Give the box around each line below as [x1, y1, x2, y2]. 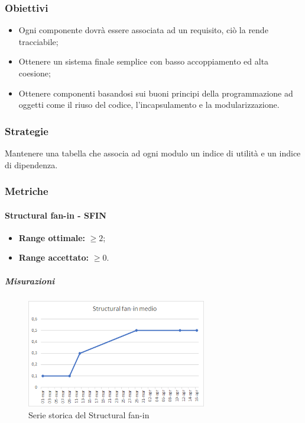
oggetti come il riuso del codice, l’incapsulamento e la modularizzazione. [18, 98, 280, 111]
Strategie [5, 123, 48, 138]
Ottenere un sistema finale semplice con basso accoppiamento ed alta [18, 55, 269, 68]
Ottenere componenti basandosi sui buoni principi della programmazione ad [18, 86, 293, 99]
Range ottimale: [18, 231, 86, 243]
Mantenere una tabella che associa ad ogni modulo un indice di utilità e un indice [5, 147, 301, 159]
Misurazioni [5, 274, 55, 287]
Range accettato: [18, 251, 89, 264]
